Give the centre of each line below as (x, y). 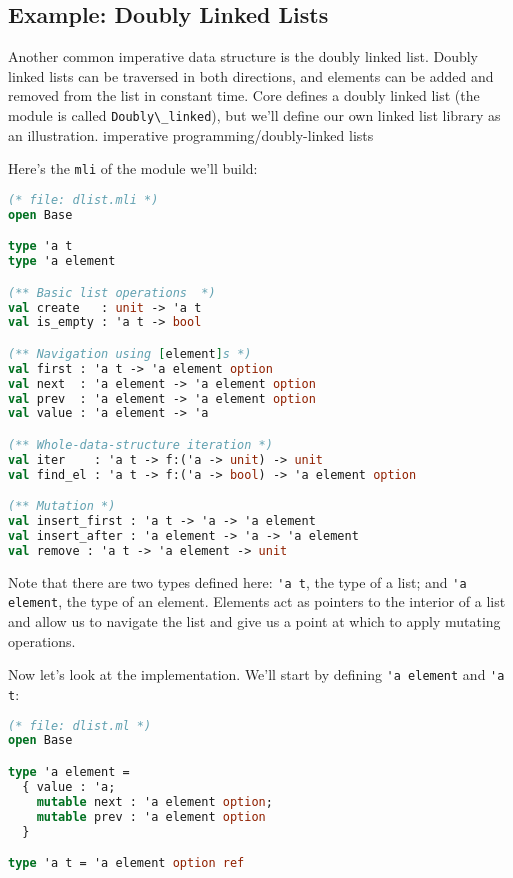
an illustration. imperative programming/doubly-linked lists (191, 134)
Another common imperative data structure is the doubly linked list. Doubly (243, 56)
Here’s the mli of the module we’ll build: (133, 168)
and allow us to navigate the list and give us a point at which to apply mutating (254, 621)
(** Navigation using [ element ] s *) (130, 353)
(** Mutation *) (62, 506)
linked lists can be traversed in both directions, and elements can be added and (251, 75)
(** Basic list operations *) (112, 292)
